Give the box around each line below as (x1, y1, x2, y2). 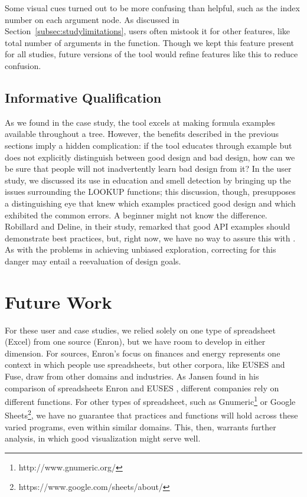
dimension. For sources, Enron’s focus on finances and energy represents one (5, 346, 280, 359)
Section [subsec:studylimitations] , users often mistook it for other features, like (5, 25, 290, 37)
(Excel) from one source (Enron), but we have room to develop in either (5, 335, 266, 348)
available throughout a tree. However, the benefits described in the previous (5, 127, 279, 140)
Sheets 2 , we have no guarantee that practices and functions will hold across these (5, 407, 298, 421)
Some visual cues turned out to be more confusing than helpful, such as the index (5, 2, 300, 14)
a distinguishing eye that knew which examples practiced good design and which (5, 197, 296, 209)
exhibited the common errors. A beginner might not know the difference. (5, 208, 267, 221)
